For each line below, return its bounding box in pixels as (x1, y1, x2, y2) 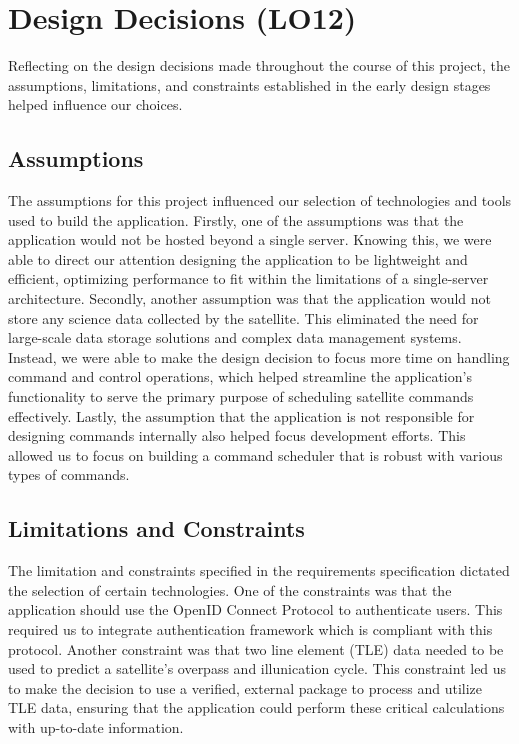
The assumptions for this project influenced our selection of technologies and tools (8, 190, 512, 211)
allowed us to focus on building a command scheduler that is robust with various (8, 444, 503, 465)
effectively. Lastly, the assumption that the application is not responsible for (8, 405, 475, 426)
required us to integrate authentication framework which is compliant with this (8, 619, 493, 639)
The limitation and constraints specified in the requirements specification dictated (8, 560, 510, 581)
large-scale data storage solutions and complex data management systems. (8, 327, 462, 348)
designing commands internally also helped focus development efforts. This (8, 425, 466, 446)
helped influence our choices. (8, 94, 183, 115)
